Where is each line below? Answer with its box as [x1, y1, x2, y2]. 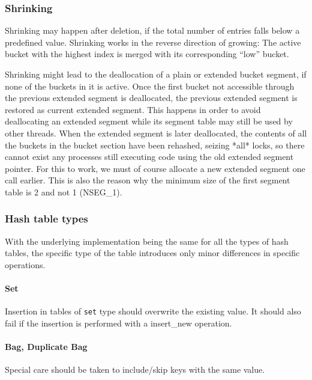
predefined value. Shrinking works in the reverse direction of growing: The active [5, 35, 301, 48]
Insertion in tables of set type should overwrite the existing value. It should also [5, 305, 301, 317]
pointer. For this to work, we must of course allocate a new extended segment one [5, 162, 305, 174]
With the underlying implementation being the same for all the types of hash [5, 234, 289, 247]
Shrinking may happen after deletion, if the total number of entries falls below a [5, 24, 300, 37]
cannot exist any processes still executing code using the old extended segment [5, 150, 294, 163]
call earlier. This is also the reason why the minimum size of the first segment [5, 174, 290, 186]
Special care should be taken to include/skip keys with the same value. [5, 363, 265, 376]
